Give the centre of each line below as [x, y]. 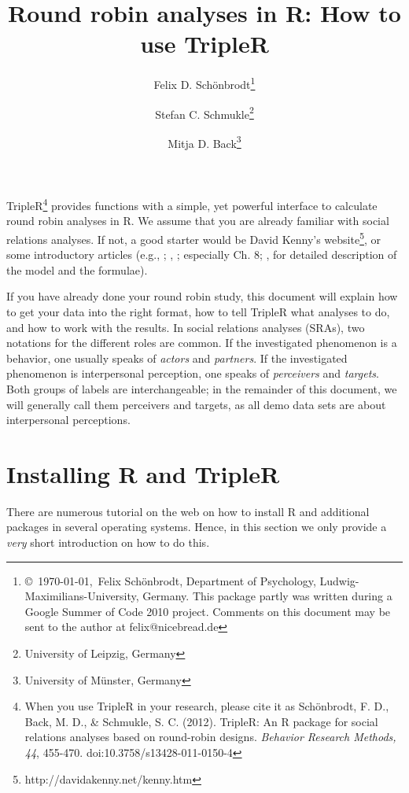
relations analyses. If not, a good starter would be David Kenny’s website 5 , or [194, 238]
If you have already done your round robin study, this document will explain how [202, 296]
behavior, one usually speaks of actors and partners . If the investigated [177, 358]
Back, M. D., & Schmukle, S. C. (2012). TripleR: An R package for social [201, 721]
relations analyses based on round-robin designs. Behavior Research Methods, [210, 737]
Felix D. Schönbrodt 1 [204, 83]
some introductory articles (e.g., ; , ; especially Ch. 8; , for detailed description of [202, 254]
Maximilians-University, [82, 596]
